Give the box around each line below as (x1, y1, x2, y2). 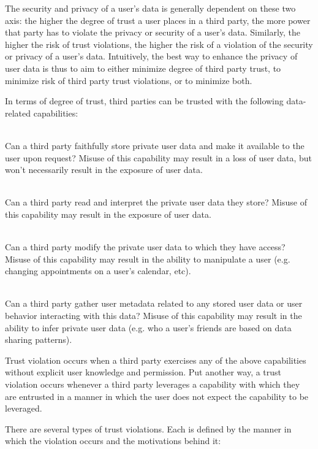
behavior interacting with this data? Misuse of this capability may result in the (5, 309, 302, 322)
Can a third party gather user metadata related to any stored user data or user (5, 297, 303, 310)
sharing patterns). (5, 333, 72, 346)
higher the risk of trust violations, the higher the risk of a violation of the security (5, 37, 313, 50)
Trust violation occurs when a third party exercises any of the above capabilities (5, 353, 306, 366)
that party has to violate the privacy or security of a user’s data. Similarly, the (5, 26, 301, 39)
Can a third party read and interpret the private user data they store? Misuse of (5, 196, 307, 209)
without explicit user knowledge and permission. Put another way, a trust (5, 366, 282, 378)
